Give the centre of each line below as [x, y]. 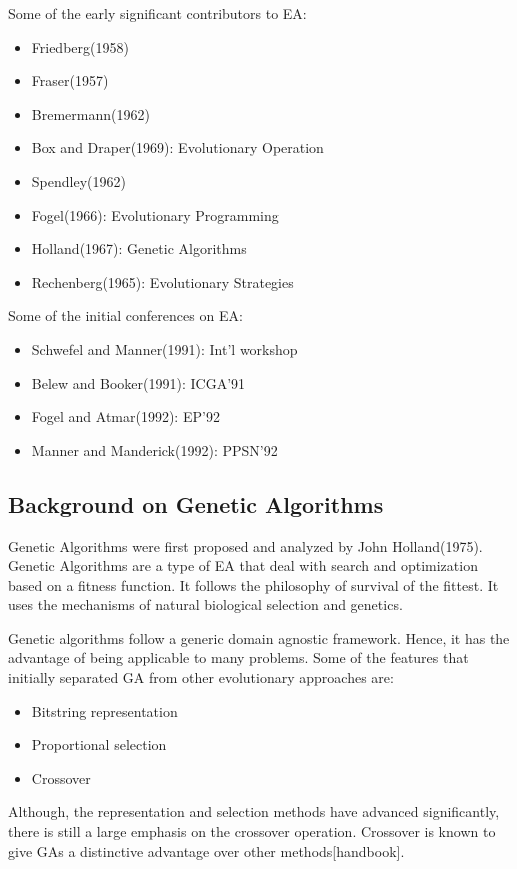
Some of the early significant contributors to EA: [157, 13]
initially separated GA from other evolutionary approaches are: [201, 677]
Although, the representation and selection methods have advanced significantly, [254, 811]
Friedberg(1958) [80, 46]
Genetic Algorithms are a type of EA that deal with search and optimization [243, 565]
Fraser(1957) [70, 80]
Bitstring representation [104, 710]
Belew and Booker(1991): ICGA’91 [138, 382]
